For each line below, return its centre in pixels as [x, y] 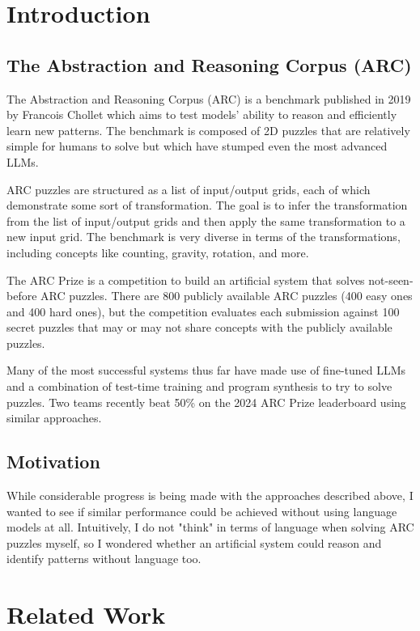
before [22, 296]
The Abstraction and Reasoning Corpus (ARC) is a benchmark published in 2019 [209, 98]
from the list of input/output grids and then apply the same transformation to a [206, 220]
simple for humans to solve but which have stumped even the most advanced [197, 146]
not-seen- [391, 280]
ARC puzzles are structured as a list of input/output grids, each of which [189, 189]
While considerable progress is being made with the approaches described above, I [210, 495]
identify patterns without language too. [104, 559]
